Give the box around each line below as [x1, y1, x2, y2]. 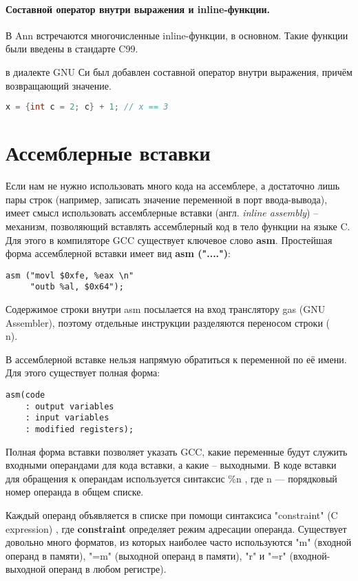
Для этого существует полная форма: [6, 365, 160, 380]
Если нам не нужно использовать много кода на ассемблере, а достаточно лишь [6, 179, 340, 193]
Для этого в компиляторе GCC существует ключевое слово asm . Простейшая [6, 232, 333, 247]
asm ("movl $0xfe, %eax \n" [6, 270, 134, 281]
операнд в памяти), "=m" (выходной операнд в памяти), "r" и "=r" [6, 548, 286, 562]
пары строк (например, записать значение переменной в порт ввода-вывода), [6, 192, 328, 206]
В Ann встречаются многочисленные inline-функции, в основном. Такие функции [6, 28, 348, 42]
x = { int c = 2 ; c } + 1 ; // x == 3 [6, 102, 169, 112]
